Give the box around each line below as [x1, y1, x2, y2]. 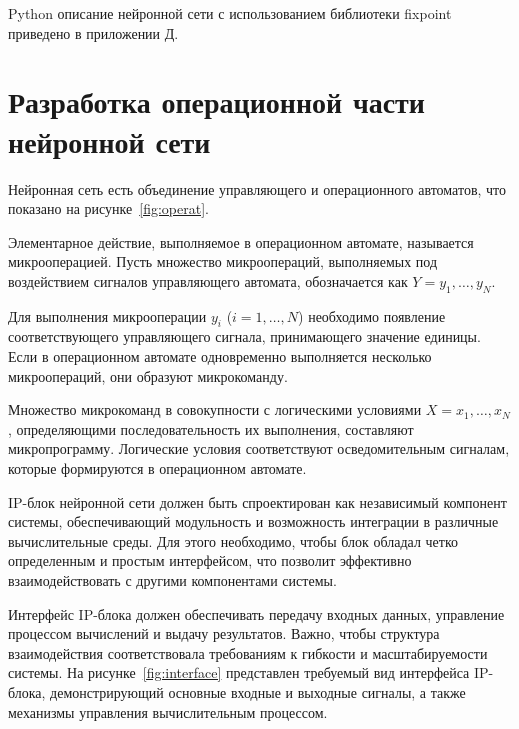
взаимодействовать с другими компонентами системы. [8, 570, 337, 590]
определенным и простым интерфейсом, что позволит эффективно [8, 550, 412, 571]
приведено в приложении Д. [8, 22, 179, 43]
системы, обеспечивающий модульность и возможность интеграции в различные [8, 511, 499, 532]
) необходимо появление [298, 305, 446, 326]
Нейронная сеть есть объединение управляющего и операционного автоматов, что [8, 178, 507, 199]
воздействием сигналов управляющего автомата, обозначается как [8, 270, 408, 291]
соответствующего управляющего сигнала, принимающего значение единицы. [8, 326, 481, 347]
